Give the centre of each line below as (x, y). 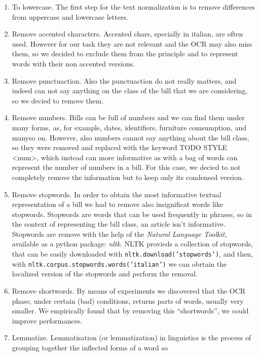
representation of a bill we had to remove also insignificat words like (117, 204)
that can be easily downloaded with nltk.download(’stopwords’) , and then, (132, 254)
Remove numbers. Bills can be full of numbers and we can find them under (128, 117)
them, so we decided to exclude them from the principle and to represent (125, 54)
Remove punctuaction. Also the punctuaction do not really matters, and (124, 80)
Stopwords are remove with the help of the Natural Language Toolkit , (119, 234)
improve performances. (47, 320)
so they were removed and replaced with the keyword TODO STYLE (120, 147)
